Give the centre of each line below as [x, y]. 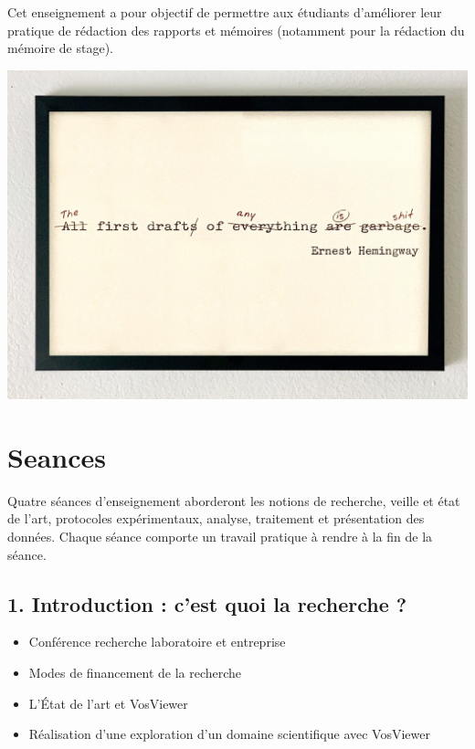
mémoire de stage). [60, 48]
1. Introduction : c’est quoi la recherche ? [207, 603]
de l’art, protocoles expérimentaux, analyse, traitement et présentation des [216, 518]
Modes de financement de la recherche [135, 672]
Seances [57, 456]
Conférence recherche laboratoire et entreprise [157, 642]
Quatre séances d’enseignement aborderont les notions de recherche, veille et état [234, 500]
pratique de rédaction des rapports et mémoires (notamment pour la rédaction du [236, 30]
